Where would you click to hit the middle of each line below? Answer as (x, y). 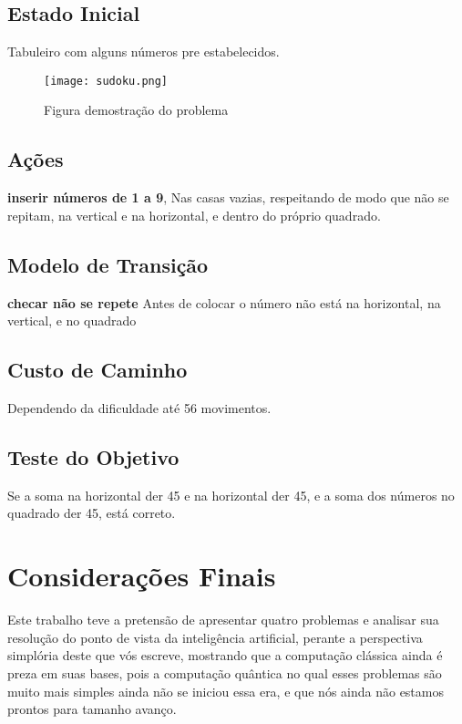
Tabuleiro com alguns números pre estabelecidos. (144, 52)
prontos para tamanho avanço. (92, 709)
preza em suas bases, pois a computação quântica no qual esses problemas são (225, 672)
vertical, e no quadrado (72, 321)
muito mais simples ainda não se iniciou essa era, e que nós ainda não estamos (226, 691)
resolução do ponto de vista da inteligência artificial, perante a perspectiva (215, 637)
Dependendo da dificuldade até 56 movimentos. (139, 408)
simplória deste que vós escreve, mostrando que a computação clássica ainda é (225, 655)
